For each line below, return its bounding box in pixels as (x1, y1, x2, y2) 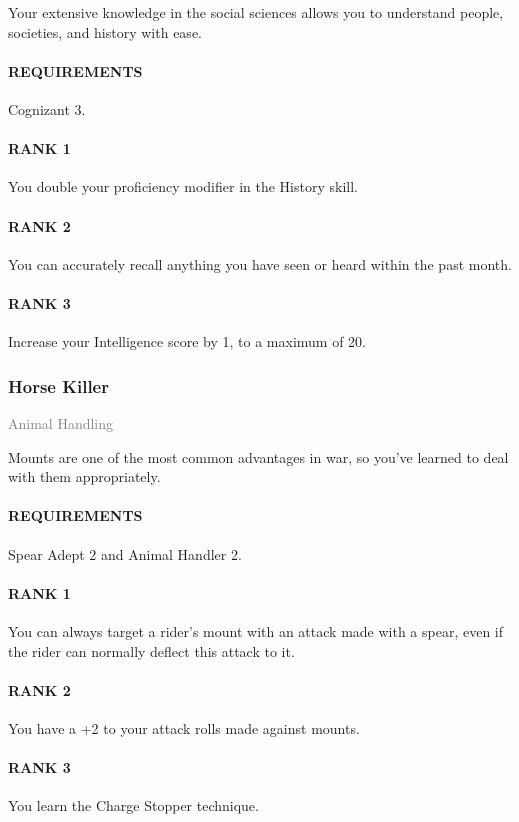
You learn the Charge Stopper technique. (8, 795, 259, 816)
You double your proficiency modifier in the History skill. (8, 176, 358, 197)
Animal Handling (8, 412, 114, 433)
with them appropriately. (8, 466, 161, 487)
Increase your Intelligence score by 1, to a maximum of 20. (8, 331, 366, 352)
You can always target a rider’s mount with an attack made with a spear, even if (8, 620, 504, 641)
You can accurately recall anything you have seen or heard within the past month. (8, 253, 512, 274)
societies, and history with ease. (8, 21, 202, 42)
